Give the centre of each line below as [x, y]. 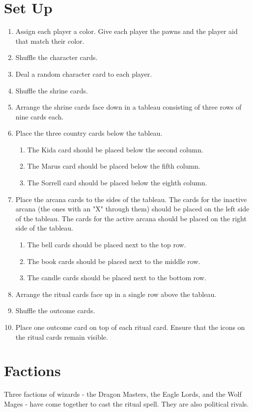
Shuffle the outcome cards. [55, 310]
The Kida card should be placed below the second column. [115, 149]
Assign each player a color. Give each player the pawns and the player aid [126, 31]
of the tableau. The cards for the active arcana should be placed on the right [131, 218]
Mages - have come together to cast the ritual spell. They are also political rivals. [126, 403]
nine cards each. [40, 116]
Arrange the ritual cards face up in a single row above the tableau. [116, 294]
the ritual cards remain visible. [62, 337]
